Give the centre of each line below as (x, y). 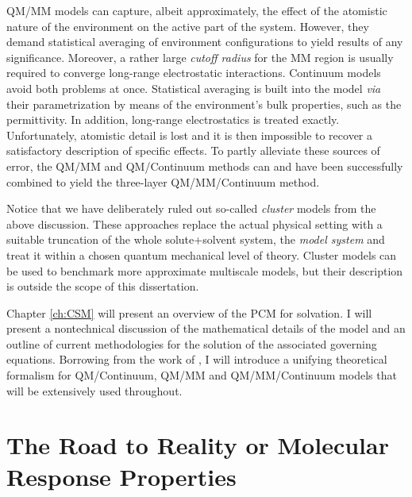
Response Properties (121, 476)
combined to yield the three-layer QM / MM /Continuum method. (163, 181)
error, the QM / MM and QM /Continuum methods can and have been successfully (205, 166)
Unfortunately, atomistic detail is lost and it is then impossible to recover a (190, 135)
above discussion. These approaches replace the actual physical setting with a (194, 223)
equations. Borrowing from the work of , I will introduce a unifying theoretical (197, 359)
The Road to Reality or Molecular (198, 445)
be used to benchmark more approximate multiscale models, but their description (205, 270)
